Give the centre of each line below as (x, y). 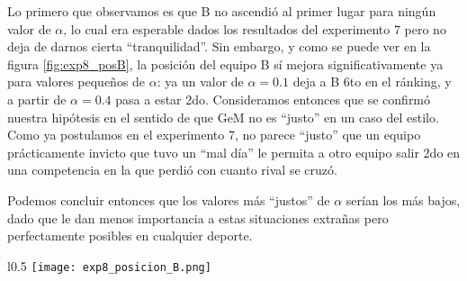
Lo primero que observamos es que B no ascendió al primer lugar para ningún (222, 11)
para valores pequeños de (76, 82)
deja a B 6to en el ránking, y (372, 82)
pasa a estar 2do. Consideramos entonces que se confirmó (273, 99)
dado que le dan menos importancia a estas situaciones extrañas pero (198, 218)
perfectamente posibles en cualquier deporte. (130, 236)
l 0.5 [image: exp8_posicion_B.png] (109, 265)
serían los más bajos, (403, 199)
